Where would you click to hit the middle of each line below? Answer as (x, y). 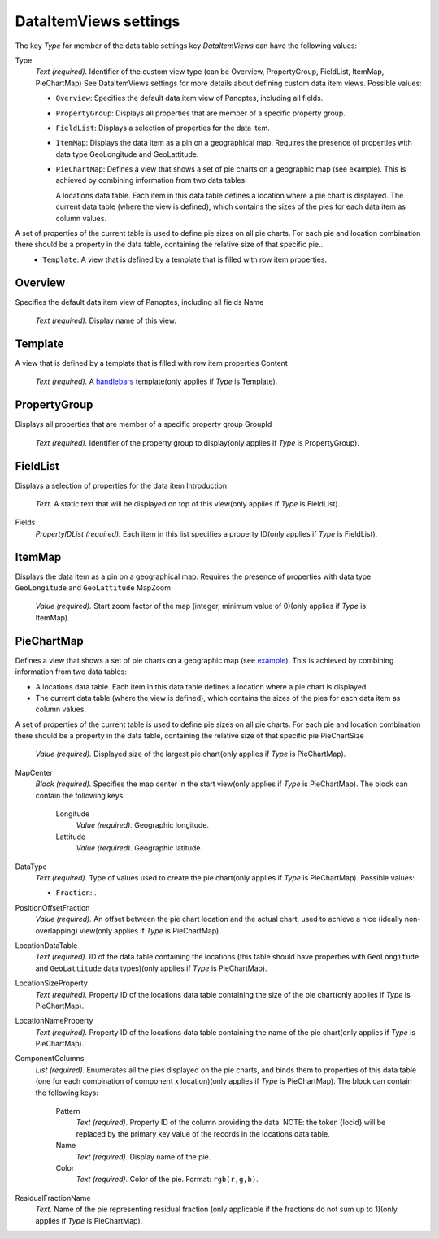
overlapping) (57, 930)
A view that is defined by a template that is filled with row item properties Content (151, 363)
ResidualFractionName (53, 1198)
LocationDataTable (46, 945)
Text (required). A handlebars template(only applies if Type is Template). (156, 381)
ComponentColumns (50, 1059)
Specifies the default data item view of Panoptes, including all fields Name (139, 302)
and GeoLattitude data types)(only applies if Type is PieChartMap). (151, 968)
